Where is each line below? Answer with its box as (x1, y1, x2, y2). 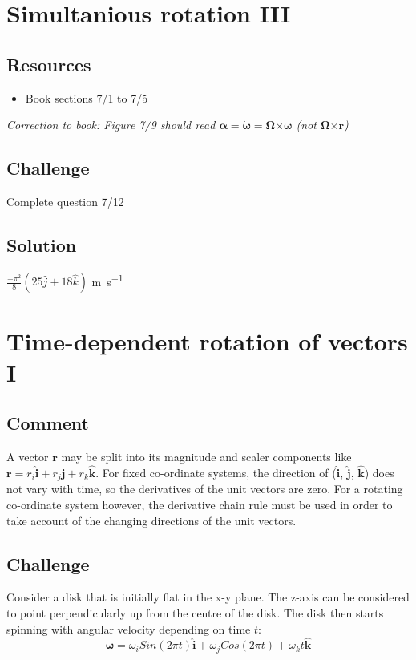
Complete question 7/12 (6, 192, 124, 209)
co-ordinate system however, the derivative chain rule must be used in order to (6, 496, 393, 513)
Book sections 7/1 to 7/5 (25, 89, 148, 106)
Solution (6, 232, 77, 257)
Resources (6, 51, 91, 76)
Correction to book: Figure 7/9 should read (6, 116, 216, 133)
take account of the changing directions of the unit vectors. (6, 512, 297, 528)
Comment (6, 411, 89, 435)
